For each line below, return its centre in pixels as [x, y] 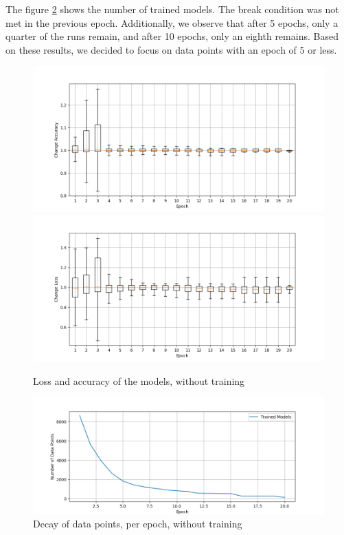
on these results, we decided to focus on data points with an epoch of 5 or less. [171, 49]
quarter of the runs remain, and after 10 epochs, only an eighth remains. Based [172, 36]
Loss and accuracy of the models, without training [139, 380]
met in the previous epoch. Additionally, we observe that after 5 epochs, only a [172, 22]
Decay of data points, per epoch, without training [138, 524]
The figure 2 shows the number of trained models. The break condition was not [172, 9]
